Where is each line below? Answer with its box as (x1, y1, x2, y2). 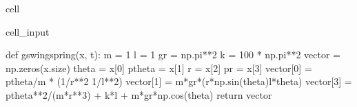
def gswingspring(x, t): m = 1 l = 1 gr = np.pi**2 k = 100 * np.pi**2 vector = (6, 47, 341, 62)
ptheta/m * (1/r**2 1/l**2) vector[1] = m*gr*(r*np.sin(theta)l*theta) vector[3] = (6, 74, 352, 88)
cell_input (6, 24, 50, 38)
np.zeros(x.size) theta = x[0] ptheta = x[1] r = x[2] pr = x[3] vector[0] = (6, 60, 312, 75)
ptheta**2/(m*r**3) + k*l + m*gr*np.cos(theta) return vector (6, 87, 272, 102)
